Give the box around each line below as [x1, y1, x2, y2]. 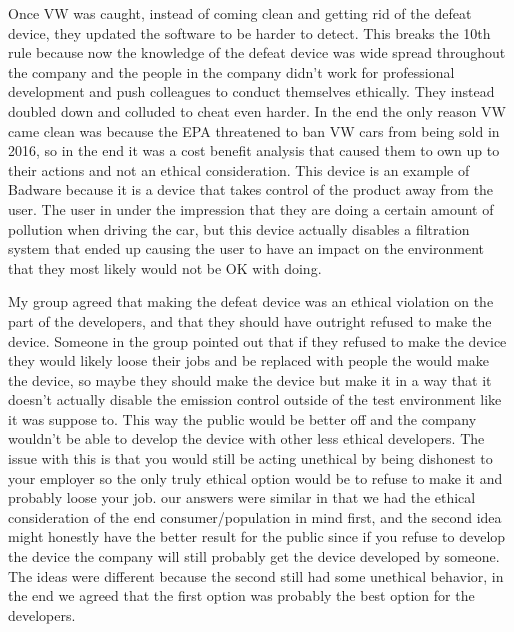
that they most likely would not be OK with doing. [8, 257, 322, 278]
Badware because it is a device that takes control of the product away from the [8, 179, 494, 200]
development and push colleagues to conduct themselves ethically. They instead [8, 81, 495, 102]
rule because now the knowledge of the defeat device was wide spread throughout [8, 42, 506, 63]
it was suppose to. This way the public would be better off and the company [8, 408, 477, 429]
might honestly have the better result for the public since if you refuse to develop [8, 526, 506, 547]
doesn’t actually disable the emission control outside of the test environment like [8, 389, 502, 410]
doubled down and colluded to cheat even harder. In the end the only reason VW [8, 100, 506, 121]
